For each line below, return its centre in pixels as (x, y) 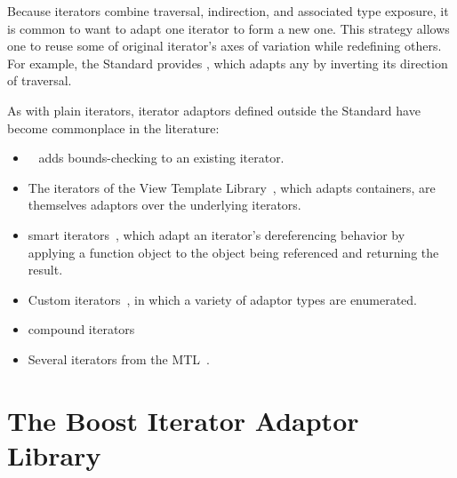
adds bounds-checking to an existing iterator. (161, 158)
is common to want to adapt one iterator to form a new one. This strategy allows (228, 28)
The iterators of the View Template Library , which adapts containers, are (232, 187)
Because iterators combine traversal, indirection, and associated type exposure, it (228, 11)
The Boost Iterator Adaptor (183, 420)
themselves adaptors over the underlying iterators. (164, 205)
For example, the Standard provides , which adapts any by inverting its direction (228, 63)
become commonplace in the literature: (113, 127)
